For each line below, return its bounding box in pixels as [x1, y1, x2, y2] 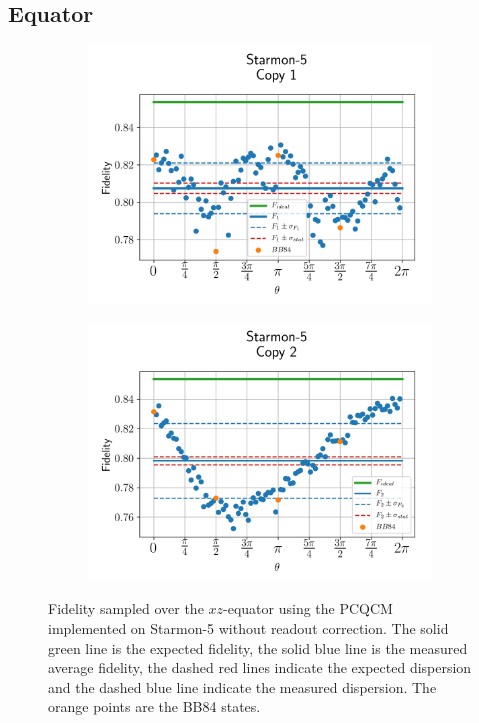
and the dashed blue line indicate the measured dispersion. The [48, 676, 437, 697]
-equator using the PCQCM [223, 598, 393, 619]
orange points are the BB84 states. [48, 696, 261, 717]
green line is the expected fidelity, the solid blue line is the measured [48, 637, 468, 658]
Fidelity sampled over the [48, 598, 204, 619]
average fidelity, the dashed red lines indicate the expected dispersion [48, 657, 472, 678]
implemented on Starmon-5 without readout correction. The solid [48, 617, 449, 638]
